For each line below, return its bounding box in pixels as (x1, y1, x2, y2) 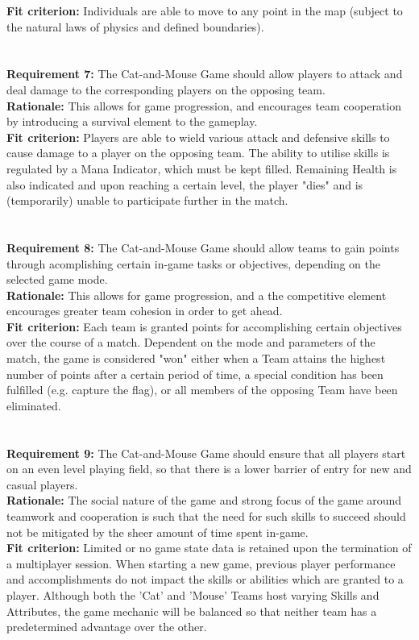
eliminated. (6, 397, 61, 414)
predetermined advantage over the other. (6, 618, 207, 635)
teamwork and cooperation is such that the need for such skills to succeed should (6, 508, 406, 524)
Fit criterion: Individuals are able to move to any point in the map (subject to (6, 2, 403, 19)
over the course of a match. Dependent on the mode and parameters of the (6, 334, 375, 351)
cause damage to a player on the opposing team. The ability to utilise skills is (6, 144, 390, 161)
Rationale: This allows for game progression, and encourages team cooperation (6, 97, 401, 114)
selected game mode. (6, 271, 108, 288)
